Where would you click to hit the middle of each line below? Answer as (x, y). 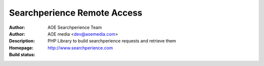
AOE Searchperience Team (75, 27)
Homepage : (21, 48)
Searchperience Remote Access (76, 13)
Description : (22, 41)
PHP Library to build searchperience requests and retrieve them (112, 41)
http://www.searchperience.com (80, 48)
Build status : (22, 55)
